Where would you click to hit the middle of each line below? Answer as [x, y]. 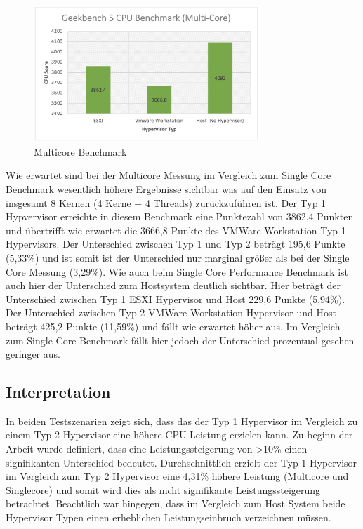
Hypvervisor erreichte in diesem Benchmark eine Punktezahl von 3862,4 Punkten [180, 216]
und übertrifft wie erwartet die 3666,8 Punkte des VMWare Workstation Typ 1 [176, 230]
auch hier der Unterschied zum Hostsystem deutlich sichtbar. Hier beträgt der [173, 285]
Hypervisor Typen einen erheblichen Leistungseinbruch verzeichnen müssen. [169, 517]
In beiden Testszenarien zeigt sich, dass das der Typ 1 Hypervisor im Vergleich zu [182, 421]
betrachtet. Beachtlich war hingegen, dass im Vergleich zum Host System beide [176, 503]
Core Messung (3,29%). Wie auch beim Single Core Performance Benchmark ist [177, 271]
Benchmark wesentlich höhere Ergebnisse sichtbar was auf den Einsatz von [166, 188]
